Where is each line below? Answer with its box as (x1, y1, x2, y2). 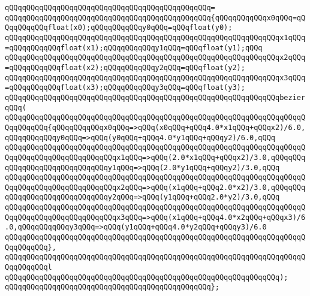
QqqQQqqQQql (5, 263, 52, 272)
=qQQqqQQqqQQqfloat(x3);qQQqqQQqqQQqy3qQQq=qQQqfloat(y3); (5, 83, 245, 92)
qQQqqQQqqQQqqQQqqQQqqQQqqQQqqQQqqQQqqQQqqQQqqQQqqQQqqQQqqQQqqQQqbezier (5, 93, 306, 102)
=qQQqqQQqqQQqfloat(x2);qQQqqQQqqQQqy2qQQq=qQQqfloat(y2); (5, 63, 245, 72)
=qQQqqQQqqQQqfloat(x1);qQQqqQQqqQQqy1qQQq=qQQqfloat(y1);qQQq (5, 43, 263, 52)
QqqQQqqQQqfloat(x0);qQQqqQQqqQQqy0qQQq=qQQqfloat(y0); (5, 23, 233, 32)
